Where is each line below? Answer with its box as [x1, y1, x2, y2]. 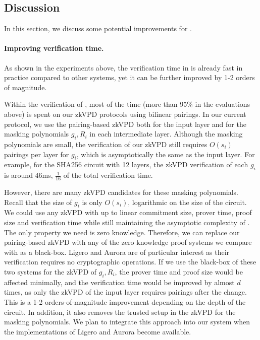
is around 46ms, [4, 170, 53, 180]
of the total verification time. [63, 170, 153, 180]
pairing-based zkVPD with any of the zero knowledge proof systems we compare [4, 237, 252, 247]
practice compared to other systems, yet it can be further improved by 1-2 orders [4, 72, 255, 83]
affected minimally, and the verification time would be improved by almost [4, 277, 235, 287]
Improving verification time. [4, 43, 104, 53]
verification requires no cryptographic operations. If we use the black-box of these [4, 256, 256, 267]
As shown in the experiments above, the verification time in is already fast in [4, 62, 243, 73]
